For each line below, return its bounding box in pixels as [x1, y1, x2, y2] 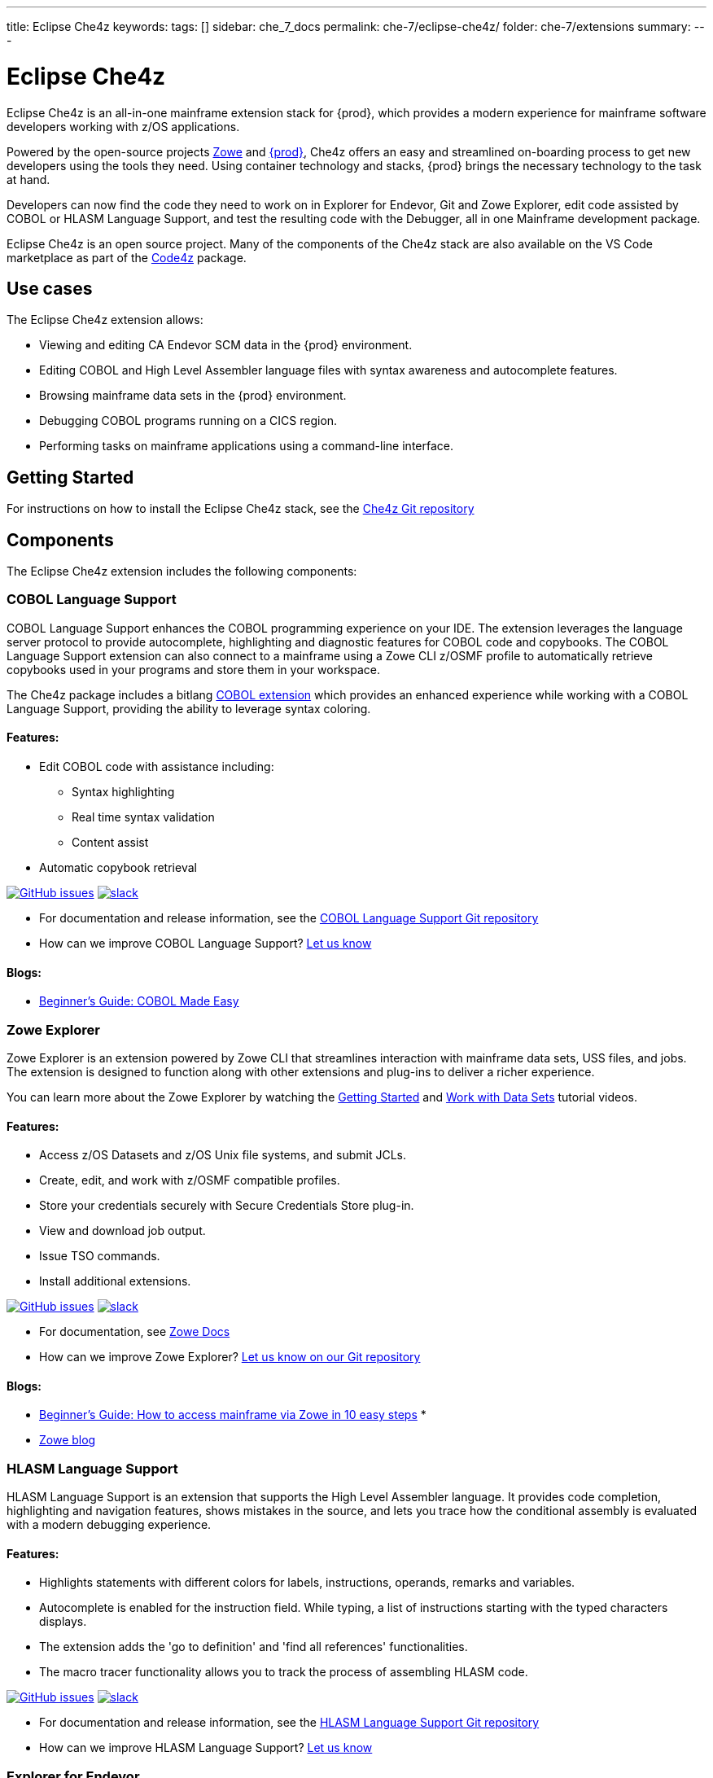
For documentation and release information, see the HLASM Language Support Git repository [39, 1715, 540, 1730]
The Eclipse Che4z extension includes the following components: [7, 564, 357, 579]
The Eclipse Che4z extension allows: [7, 313, 203, 327]
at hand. [7, 172, 50, 186]
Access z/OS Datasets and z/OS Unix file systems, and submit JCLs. [39, 1148, 406, 1163]
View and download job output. [39, 1224, 206, 1238]
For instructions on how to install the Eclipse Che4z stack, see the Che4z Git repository [7, 501, 475, 516]
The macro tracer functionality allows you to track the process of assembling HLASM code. [39, 1665, 528, 1679]
